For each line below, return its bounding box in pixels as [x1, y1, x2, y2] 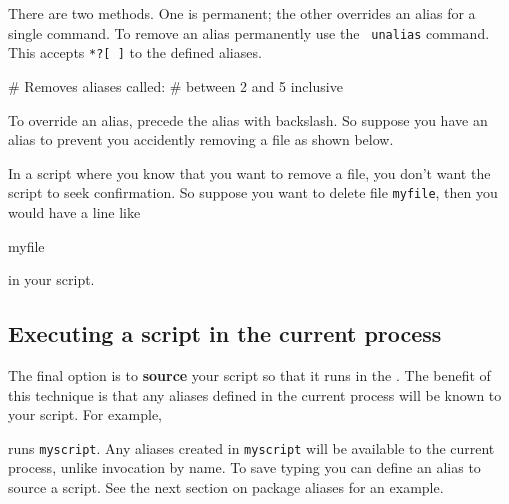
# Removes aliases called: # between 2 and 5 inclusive [8, 75, 343, 96]
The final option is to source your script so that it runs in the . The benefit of [8, 364, 491, 385]
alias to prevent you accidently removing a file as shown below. [8, 129, 394, 150]
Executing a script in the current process [8, 318, 442, 349]
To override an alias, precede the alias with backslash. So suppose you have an [8, 109, 488, 130]
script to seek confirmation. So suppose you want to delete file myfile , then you [8, 182, 498, 203]
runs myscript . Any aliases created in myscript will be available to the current [8, 437, 495, 458]
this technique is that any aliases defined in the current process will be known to [8, 384, 502, 405]
